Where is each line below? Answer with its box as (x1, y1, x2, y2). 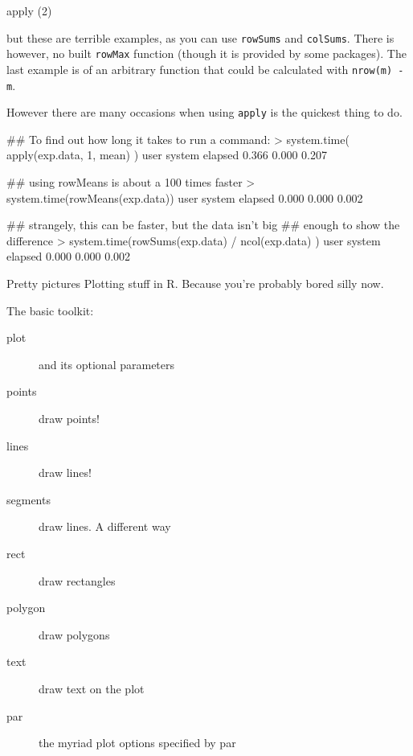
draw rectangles (39, 572, 116, 589)
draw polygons (39, 626, 110, 643)
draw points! (39, 410, 100, 426)
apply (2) (6, 2, 52, 18)
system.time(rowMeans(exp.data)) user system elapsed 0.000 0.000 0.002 (6, 189, 363, 206)
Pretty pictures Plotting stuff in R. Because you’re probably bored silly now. (6, 275, 384, 292)
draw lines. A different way (39, 518, 171, 535)
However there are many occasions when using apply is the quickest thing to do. (6, 104, 403, 121)
